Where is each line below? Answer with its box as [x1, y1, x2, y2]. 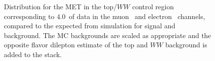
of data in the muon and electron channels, [69, 11, 205, 21]
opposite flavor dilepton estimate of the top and [4, 40, 148, 50]
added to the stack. [4, 49, 62, 59]
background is [165, 40, 207, 50]
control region [132, 1, 174, 11]
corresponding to [4, 11, 55, 21]
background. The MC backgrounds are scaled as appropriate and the [4, 30, 211, 40]
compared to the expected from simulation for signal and [4, 20, 176, 31]
